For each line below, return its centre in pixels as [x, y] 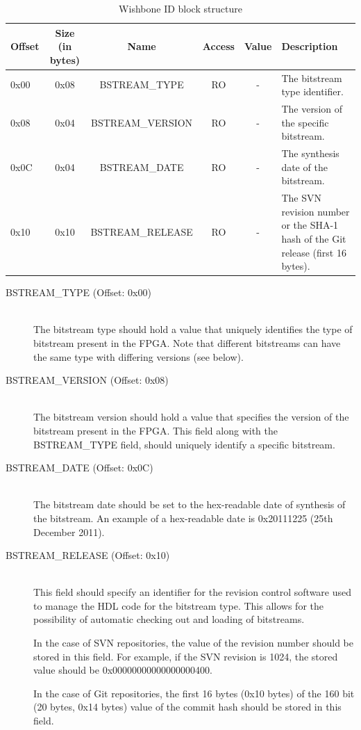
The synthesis [310, 153]
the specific [305, 122]
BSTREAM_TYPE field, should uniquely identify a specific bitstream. [184, 444]
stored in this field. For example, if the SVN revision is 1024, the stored [186, 656]
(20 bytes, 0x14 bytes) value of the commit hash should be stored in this [187, 707]
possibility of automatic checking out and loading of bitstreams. [169, 619]
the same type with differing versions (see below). [138, 356]
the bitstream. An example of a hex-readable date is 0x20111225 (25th [183, 518]
